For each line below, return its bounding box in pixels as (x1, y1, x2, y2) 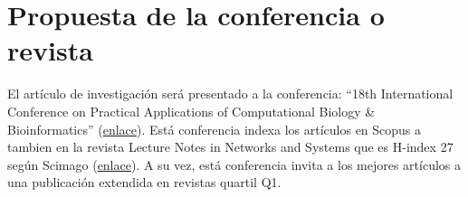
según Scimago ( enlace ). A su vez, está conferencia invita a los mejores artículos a (7, 155, 462, 174)
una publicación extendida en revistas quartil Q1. (7, 173, 282, 192)
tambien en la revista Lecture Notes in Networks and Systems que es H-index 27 (7, 137, 454, 156)
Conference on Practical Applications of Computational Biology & (7, 101, 376, 120)
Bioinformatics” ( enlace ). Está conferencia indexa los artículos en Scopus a (7, 119, 422, 138)
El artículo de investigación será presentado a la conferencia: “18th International (7, 84, 454, 103)
